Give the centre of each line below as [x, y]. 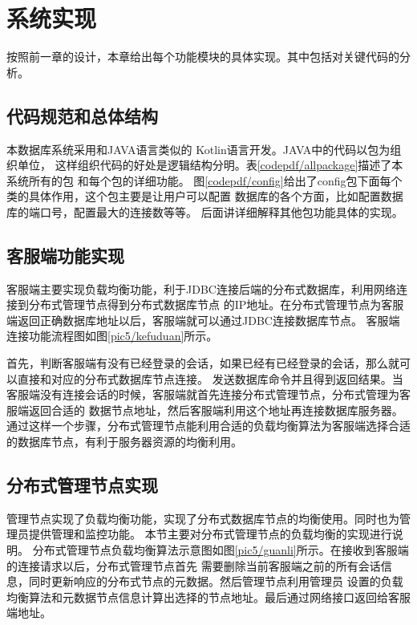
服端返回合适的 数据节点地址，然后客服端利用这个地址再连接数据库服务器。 [205, 410]
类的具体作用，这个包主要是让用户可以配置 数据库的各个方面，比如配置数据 [205, 196]
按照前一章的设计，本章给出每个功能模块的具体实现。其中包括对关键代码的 [203, 57]
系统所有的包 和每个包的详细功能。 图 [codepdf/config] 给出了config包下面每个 [204, 180]
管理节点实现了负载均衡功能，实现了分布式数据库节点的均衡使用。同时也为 [203, 518]
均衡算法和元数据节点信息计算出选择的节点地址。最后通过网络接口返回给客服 [208, 597]
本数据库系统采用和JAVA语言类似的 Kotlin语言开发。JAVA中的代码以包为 [198, 149]
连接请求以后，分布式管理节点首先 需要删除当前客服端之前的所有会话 [199, 565]
